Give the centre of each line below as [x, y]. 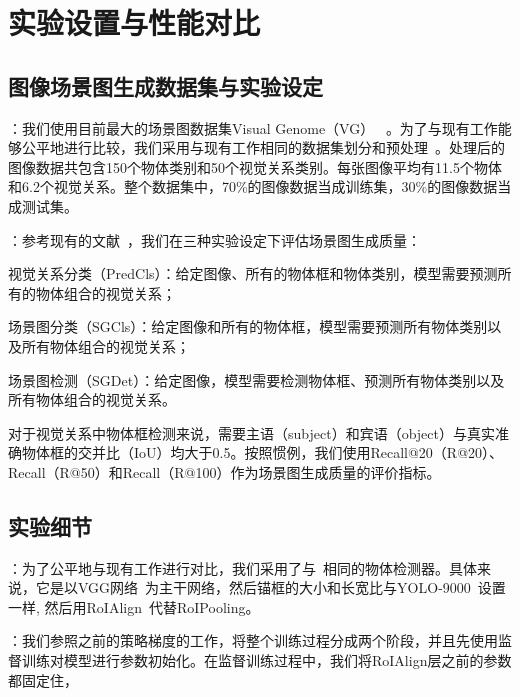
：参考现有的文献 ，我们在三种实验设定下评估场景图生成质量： [214, 239]
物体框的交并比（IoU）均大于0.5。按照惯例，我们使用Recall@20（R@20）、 [262, 452]
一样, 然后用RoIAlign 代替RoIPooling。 [134, 606]
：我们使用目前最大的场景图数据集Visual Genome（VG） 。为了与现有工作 [253, 127]
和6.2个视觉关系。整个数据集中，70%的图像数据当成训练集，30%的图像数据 [253, 186]
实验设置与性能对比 [134, 22]
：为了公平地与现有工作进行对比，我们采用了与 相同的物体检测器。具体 [242, 567]
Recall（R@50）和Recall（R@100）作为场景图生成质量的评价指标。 [224, 471]
